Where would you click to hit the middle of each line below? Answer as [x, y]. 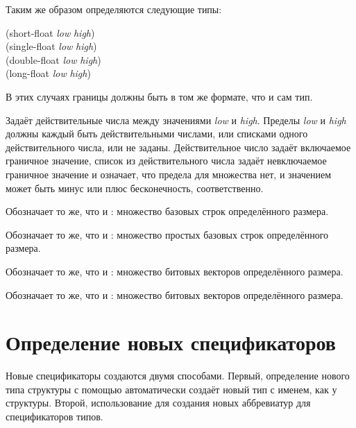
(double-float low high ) [53, 59]
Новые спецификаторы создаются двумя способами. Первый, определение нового [178, 376]
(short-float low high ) [50, 32]
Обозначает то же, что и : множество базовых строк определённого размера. [167, 211]
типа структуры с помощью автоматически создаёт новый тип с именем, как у [171, 389]
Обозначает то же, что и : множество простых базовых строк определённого [167, 234]
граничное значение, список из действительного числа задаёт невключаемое [166, 161]
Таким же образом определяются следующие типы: [114, 9]
